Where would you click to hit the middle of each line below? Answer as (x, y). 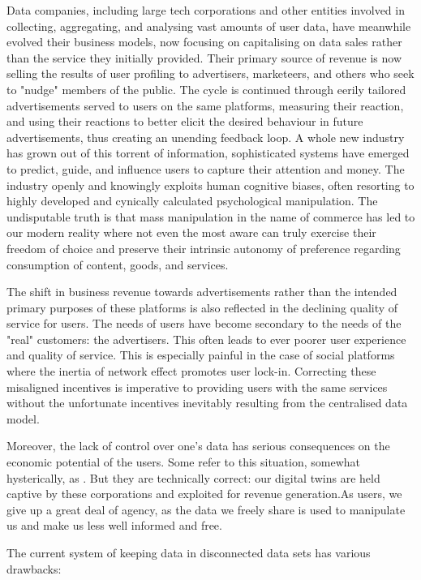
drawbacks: (34, 568)
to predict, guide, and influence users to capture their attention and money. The (206, 168)
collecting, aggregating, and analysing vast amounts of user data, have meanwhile (209, 26)
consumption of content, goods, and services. (118, 264)
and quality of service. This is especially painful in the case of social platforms (201, 355)
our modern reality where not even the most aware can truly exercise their (191, 232)
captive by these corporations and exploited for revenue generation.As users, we (204, 494)
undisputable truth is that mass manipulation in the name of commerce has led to (211, 216)
